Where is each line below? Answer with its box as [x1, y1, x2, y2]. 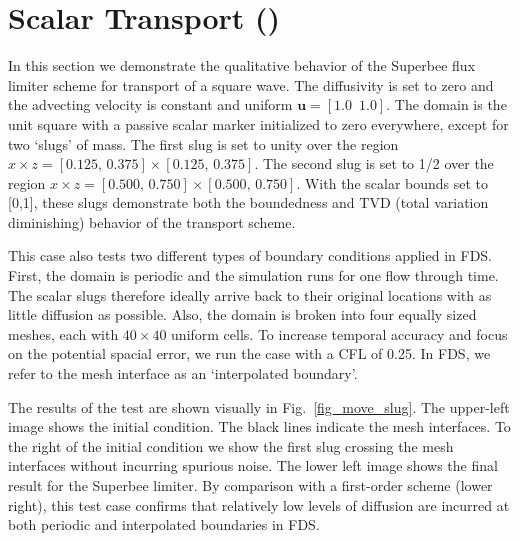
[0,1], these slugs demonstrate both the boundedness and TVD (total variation [8, 192, 489, 213]
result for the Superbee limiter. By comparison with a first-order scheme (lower [8, 475, 493, 495]
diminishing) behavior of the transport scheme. [8, 211, 296, 232]
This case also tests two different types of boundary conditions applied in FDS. [8, 245, 493, 266]
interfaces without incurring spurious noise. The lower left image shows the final [8, 455, 498, 476]
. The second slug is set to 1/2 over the [254, 153, 494, 174]
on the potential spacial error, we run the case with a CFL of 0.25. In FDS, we [8, 343, 491, 364]
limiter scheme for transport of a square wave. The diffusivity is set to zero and [8, 74, 494, 95]
